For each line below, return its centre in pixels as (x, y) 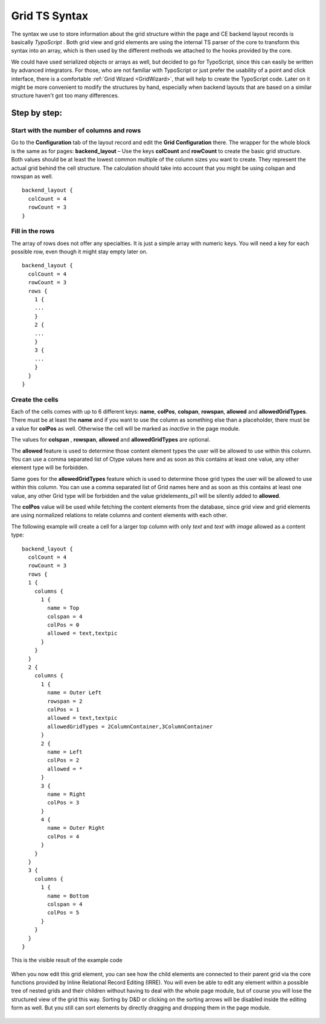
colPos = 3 (63, 803)
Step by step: (37, 113)
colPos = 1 (63, 709)
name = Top (63, 608)
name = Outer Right (76, 828)
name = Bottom (68, 896)
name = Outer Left (75, 693)
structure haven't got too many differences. (65, 96)
